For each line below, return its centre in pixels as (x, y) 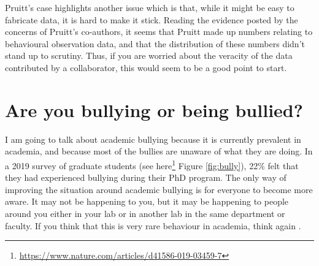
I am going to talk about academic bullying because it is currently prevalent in (153, 139)
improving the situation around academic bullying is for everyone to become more (159, 189)
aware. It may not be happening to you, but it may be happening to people (147, 201)
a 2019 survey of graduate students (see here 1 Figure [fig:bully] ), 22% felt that (152, 164)
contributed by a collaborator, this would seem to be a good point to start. (146, 67)
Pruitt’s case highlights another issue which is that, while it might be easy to (150, 7)
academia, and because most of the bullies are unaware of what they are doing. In (159, 151)
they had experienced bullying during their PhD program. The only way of (146, 177)
